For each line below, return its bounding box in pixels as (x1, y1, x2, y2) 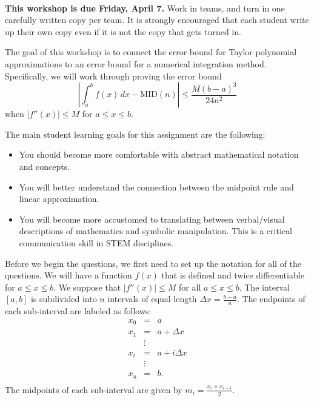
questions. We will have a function (5, 269, 132, 281)
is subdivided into (30, 292, 97, 305)
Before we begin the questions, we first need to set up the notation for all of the (5, 257, 302, 269)
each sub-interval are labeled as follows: (5, 305, 152, 317)
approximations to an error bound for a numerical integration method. (5, 57, 267, 70)
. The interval (239, 280, 290, 293)
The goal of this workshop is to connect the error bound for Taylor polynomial (5, 45, 297, 58)
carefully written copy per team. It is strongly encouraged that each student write (5, 13, 309, 26)
